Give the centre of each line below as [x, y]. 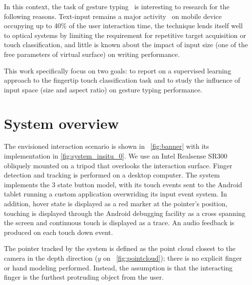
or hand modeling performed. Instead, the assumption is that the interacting [118, 267]
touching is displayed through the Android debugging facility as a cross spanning [125, 213]
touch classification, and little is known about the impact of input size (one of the [126, 45]
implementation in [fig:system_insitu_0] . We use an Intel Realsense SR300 [116, 156]
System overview [61, 123]
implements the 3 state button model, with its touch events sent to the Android [123, 184]
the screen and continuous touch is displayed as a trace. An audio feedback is [119, 223]
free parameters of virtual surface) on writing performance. [92, 54]
